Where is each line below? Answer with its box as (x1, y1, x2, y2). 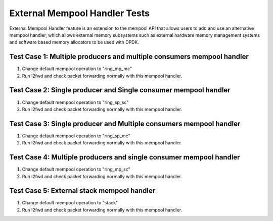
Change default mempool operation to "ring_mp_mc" (22, 66, 132, 72)
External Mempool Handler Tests (9, 8, 150, 19)
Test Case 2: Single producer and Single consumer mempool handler (9, 86, 231, 94)
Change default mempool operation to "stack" (22, 200, 118, 206)
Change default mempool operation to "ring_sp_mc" (22, 133, 131, 139)
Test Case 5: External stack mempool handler (9, 187, 156, 195)
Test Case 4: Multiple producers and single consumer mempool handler (9, 153, 240, 161)
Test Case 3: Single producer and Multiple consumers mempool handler (9, 119, 241, 128)
